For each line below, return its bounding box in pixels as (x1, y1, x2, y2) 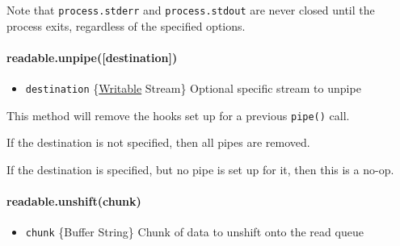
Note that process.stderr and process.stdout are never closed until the (6, 2, 375, 18)
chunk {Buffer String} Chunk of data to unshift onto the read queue (25, 223, 364, 240)
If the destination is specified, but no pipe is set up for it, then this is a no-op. (6, 161, 394, 177)
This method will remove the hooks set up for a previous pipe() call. (6, 106, 350, 123)
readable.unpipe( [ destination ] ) (6, 48, 178, 65)
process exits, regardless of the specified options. (6, 17, 246, 34)
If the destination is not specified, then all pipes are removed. (6, 134, 310, 151)
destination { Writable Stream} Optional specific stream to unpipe (25, 80, 361, 97)
